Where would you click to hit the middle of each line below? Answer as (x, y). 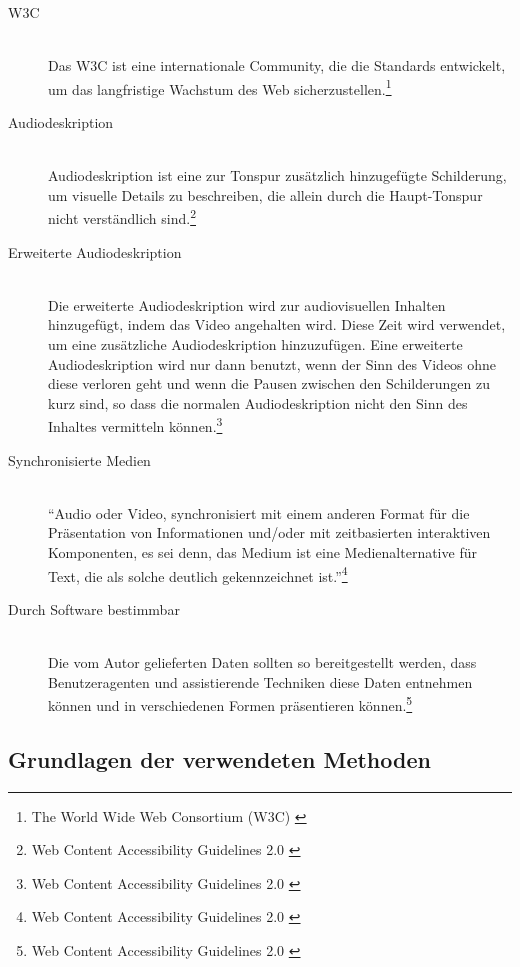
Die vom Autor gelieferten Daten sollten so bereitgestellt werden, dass (262, 662)
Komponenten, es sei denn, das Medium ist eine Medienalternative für (262, 552)
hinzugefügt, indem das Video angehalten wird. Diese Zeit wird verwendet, (277, 324)
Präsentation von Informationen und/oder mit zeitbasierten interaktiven (269, 532)
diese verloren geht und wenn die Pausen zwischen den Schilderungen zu (269, 383)
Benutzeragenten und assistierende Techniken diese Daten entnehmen (260, 681)
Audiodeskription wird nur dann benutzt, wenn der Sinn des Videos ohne (272, 363)
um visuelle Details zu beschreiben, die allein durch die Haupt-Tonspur (265, 194)
